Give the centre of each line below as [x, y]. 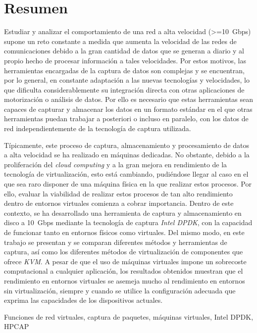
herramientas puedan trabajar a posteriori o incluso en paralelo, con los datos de [126, 119]
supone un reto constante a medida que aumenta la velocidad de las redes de [120, 41]
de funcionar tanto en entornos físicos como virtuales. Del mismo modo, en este [124, 232]
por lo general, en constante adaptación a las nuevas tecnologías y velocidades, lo [127, 80]
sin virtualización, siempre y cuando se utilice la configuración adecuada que [120, 290]
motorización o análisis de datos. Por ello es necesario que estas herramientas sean [129, 99]
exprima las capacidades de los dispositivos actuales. [83, 300]
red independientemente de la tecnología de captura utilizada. [98, 128]
